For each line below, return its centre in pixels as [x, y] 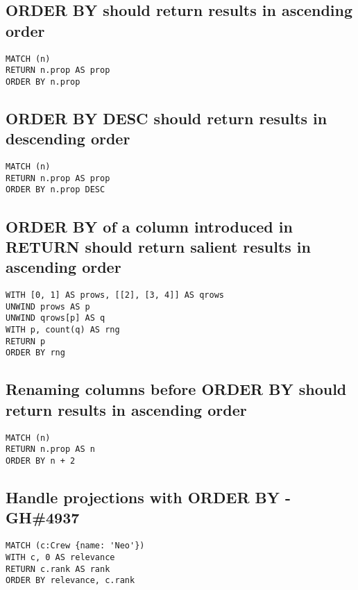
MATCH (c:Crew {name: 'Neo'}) [75, 546]
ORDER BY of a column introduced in [149, 226]
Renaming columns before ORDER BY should [176, 389]
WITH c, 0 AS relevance [60, 557]
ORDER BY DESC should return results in [167, 118]
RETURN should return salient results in [158, 246]
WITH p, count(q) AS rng [63, 330]
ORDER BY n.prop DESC [56, 190]
